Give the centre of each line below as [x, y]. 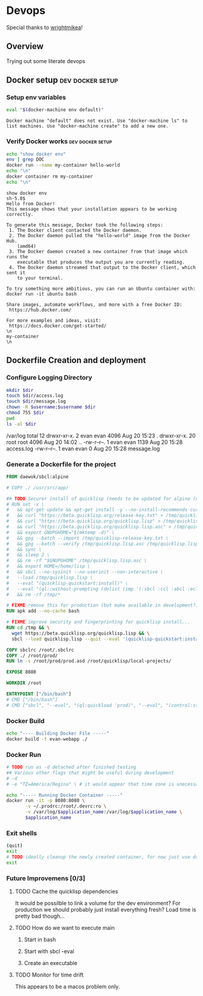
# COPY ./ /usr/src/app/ [37, 488]
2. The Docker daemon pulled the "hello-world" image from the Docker [99, 235]
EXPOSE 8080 [21, 672]
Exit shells [22, 833]
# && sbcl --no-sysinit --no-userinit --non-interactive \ [85, 572]
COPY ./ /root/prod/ [32, 656]
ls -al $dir [21, 424]
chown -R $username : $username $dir [51, 407]
